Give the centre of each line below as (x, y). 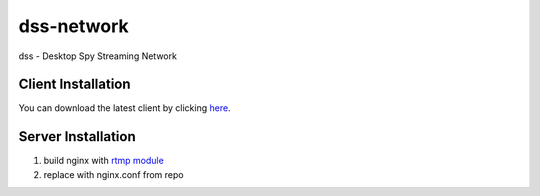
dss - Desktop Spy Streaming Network (97, 56)
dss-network (73, 26)
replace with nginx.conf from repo (113, 174)
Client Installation (74, 84)
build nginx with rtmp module (103, 161)
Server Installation (77, 136)
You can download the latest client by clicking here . (124, 108)
